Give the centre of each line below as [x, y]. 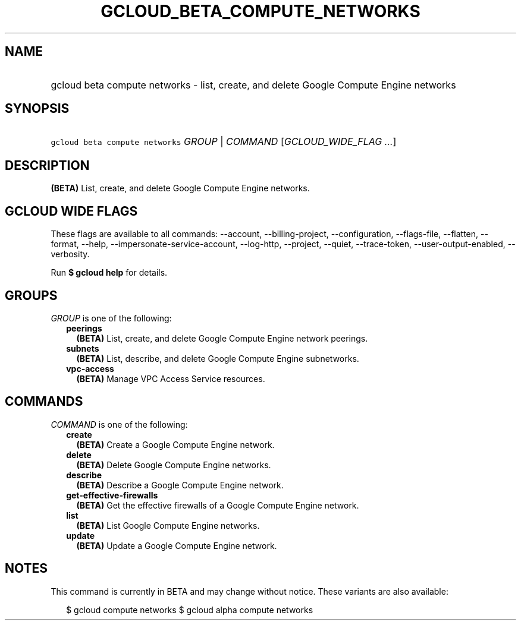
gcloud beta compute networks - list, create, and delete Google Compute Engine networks [253, 85]
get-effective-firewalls [112, 495]
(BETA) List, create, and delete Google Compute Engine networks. [180, 188]
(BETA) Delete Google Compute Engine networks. [174, 465]
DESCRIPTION [47, 165]
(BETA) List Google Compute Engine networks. [168, 525]
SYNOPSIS [37, 109]
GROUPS [31, 295]
